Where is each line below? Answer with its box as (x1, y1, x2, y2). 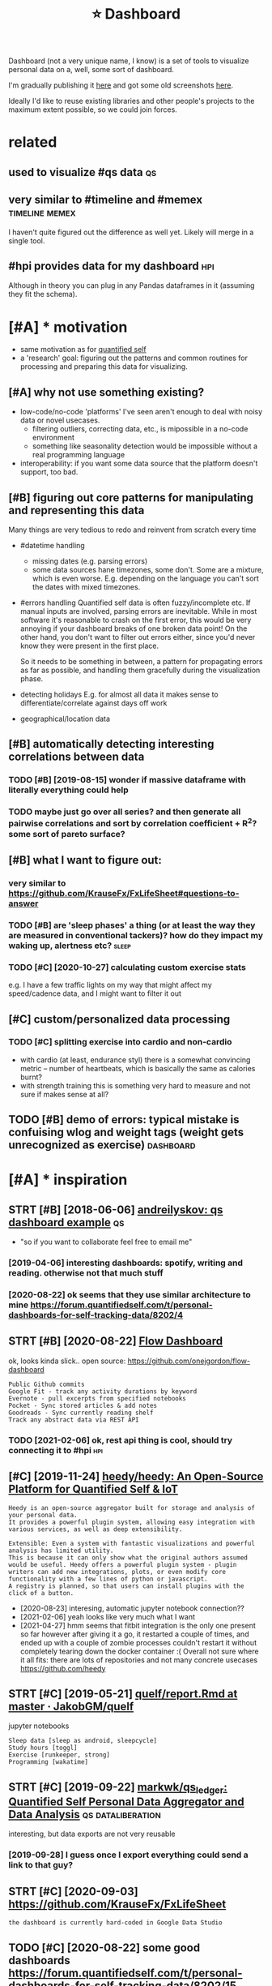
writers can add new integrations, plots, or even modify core (8, 1568, 227, 1576)
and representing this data (8, 503, 145, 517)
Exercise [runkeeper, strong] (8, 1751, 111, 1759)
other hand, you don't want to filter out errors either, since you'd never (19, 632, 256, 641)
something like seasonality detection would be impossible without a (32, 441, 257, 451)
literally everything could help (8, 784, 130, 796)
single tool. (8, 235, 45, 246)
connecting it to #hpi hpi (8, 1444, 104, 1456)
